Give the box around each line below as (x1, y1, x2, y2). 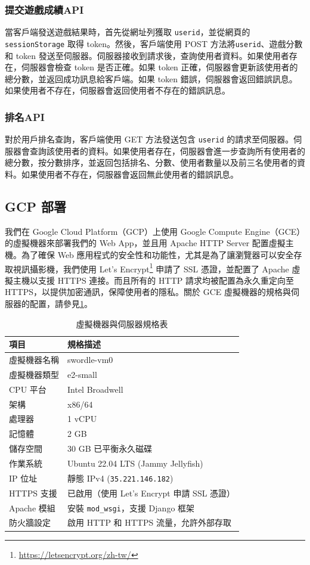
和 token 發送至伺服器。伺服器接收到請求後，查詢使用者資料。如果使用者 (5, 49, 289, 61)
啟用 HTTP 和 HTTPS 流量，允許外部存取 (67, 516, 231, 529)
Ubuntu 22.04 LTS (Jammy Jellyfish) (67, 457, 203, 469)
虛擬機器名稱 (9, 353, 59, 366)
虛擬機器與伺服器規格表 (76, 317, 168, 330)
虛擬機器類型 (9, 368, 59, 380)
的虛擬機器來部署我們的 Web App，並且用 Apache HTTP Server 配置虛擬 (5, 237, 286, 249)
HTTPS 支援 (9, 486, 57, 499)
